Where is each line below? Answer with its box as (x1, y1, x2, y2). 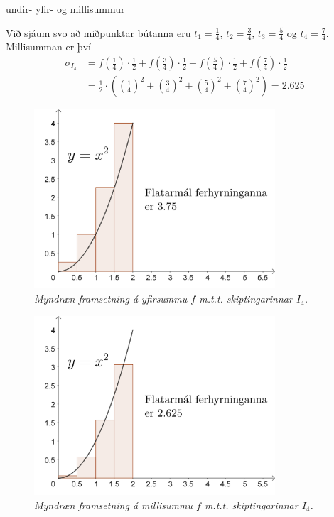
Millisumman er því (6, 39, 91, 54)
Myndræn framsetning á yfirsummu (34, 291, 188, 306)
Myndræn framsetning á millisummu (34, 497, 193, 512)
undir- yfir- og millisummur (6, 1, 125, 16)
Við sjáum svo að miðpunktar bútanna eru (6, 25, 191, 40)
